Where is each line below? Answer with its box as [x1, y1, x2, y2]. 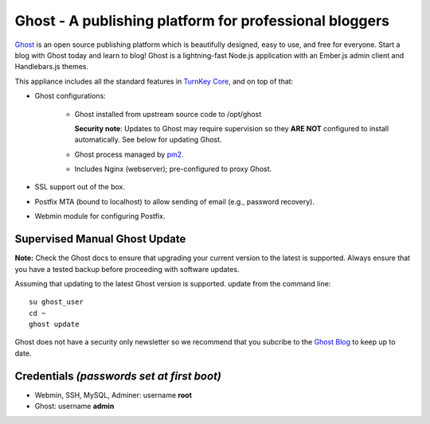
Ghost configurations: [34, 91, 107, 101]
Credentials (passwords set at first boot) [14, 369, 222, 383]
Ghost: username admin [34, 402, 115, 411]
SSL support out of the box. [34, 182, 126, 192]
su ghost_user [29, 298, 84, 306]
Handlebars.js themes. [14, 62, 89, 72]
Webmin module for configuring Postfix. [34, 212, 166, 221]
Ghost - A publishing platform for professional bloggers [14, 12, 390, 29]
